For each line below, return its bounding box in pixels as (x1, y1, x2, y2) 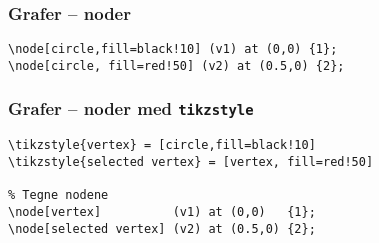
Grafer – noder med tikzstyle (8, 96, 254, 121)
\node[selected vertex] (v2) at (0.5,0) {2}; (8, 221, 316, 236)
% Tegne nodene (8, 188, 109, 203)
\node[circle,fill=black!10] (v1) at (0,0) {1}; (8, 42, 338, 57)
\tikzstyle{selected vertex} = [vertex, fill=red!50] (8, 154, 374, 169)
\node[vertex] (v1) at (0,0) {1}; (8, 204, 316, 219)
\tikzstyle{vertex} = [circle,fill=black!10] (8, 138, 316, 153)
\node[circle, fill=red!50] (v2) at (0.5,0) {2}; (8, 58, 345, 73)
